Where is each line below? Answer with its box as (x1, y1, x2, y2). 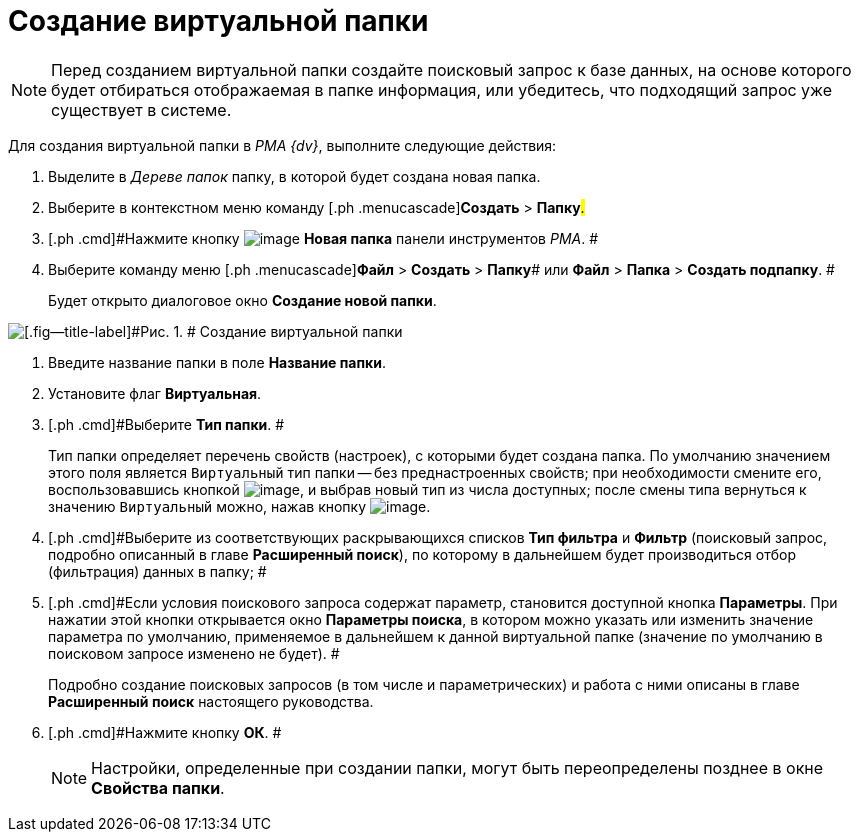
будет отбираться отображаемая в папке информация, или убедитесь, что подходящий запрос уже (51, 79, 833, 100)
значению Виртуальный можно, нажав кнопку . (48, 497, 431, 515)
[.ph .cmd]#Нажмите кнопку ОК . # (48, 723, 282, 741)
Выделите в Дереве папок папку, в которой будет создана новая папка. (48, 167, 541, 185)
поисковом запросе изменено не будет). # (48, 644, 340, 662)
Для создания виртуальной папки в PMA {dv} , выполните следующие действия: (8, 136, 557, 154)
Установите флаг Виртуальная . (48, 384, 262, 402)
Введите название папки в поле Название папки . (48, 353, 386, 371)
